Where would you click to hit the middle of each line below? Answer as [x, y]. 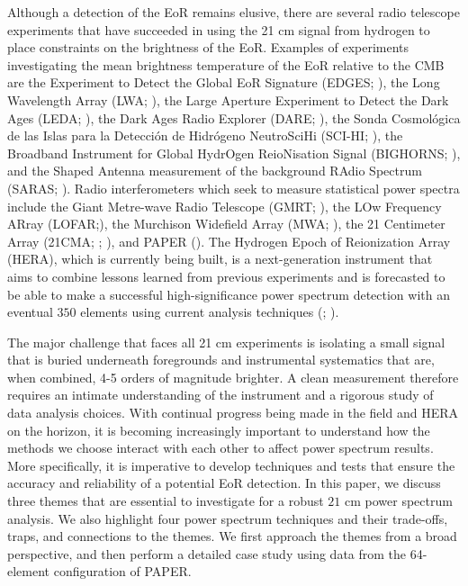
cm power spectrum [398, 501]
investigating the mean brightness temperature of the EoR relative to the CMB [226, 64]
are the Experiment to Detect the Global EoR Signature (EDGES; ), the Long [224, 82]
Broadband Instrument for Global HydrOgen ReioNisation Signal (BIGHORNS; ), [234, 153]
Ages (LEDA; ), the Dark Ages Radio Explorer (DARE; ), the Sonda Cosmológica [234, 117]
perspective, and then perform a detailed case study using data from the [207, 553]
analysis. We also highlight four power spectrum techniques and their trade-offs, [228, 518]
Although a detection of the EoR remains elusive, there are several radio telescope [234, 12]
